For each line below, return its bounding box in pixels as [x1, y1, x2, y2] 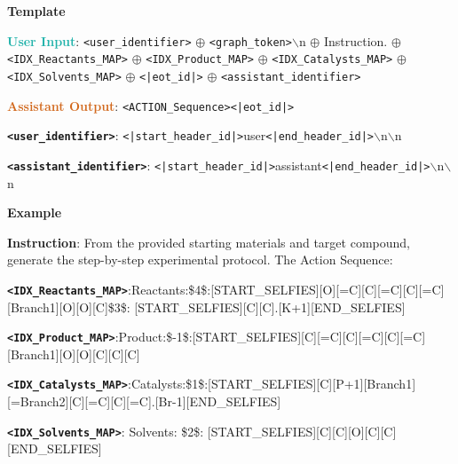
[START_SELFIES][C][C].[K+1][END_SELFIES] [134, 297, 406, 316]
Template [7, 2, 66, 20]
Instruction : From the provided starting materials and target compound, [7, 232, 410, 251]
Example [7, 203, 62, 222]
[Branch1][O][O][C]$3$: [7, 297, 130, 316]
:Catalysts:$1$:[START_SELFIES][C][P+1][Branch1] [128, 374, 416, 393]
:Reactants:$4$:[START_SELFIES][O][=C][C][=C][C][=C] [128, 279, 445, 298]
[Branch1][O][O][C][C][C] [7, 344, 140, 363]
